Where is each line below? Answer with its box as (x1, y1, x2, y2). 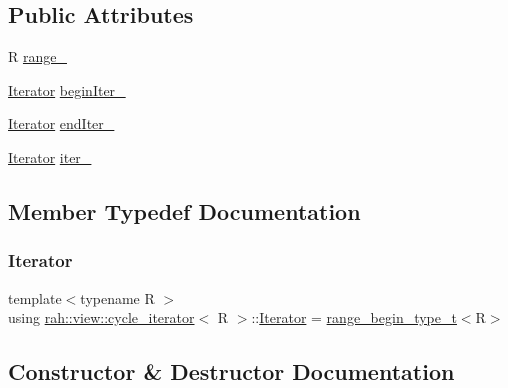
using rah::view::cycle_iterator (8, 307, 195, 328)
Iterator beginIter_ (8, 79, 126, 100)
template (8, 287, 62, 308)
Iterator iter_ (8, 146, 92, 167)
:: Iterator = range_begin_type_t (251, 307, 457, 328)
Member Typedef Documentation (8, 195, 361, 226)
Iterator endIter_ (8, 113, 115, 134)
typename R (80, 287, 155, 308)
